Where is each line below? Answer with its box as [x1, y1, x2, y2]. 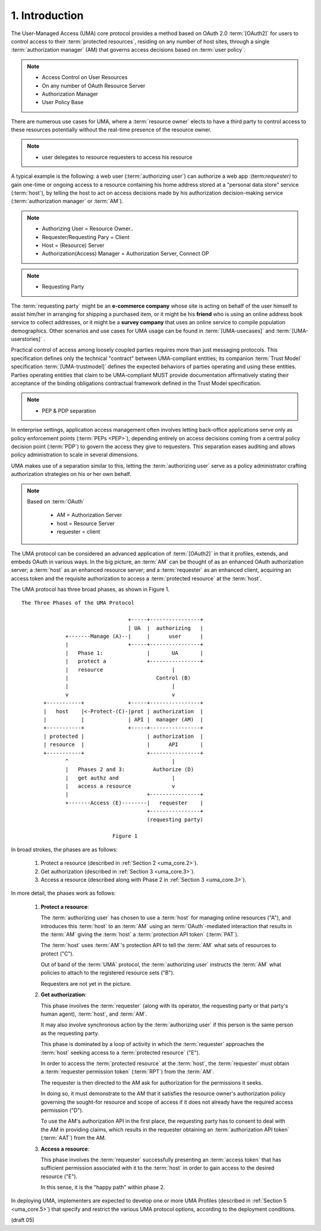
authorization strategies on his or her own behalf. [11, 471, 131, 478]
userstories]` [11, 336, 43, 343]
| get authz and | [65, 774, 175, 781]
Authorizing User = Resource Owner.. [42, 225, 134, 232]
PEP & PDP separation [42, 407, 96, 414]
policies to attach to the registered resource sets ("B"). [40, 969, 175, 976]
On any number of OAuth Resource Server [42, 82, 146, 89]
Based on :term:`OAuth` [27, 497, 85, 505]
